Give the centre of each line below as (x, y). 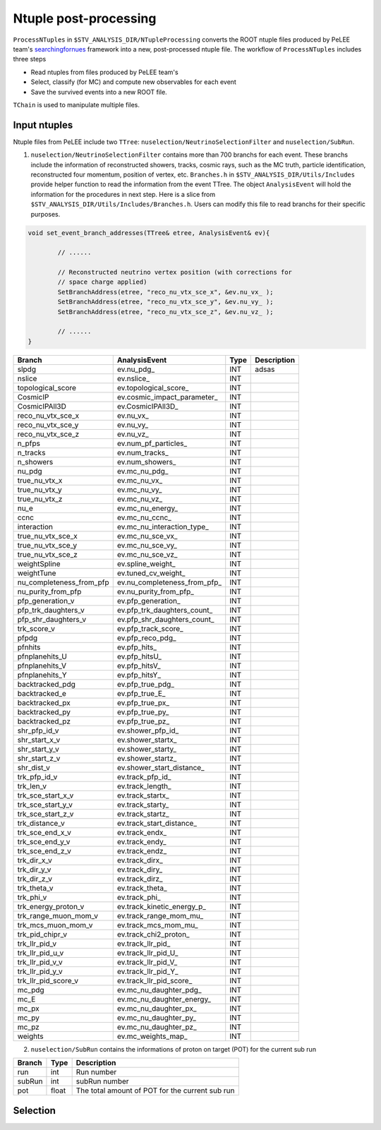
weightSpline (39, 563)
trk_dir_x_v (35, 860)
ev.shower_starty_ (146, 749)
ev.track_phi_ (139, 897)
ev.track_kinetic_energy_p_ (161, 906)
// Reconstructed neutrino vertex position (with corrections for (175, 272)
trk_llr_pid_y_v (40, 971)
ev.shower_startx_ (147, 740)
